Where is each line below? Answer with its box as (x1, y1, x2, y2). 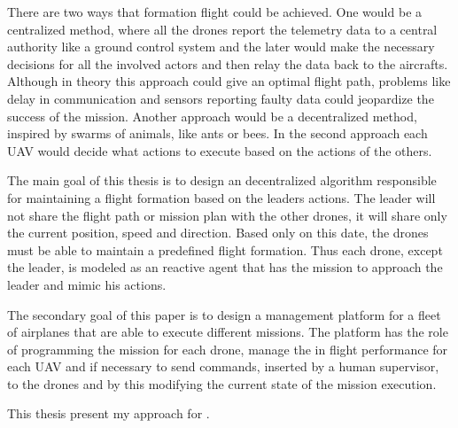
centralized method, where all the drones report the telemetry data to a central (7, 19, 438, 38)
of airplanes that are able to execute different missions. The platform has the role (7, 323, 448, 341)
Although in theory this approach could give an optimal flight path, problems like (7, 72, 451, 90)
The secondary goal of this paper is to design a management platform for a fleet (7, 305, 441, 323)
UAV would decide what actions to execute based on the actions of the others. (7, 141, 432, 160)
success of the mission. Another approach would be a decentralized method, (7, 106, 417, 125)
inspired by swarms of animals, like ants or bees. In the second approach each (7, 124, 428, 143)
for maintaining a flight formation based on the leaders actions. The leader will (7, 188, 436, 206)
